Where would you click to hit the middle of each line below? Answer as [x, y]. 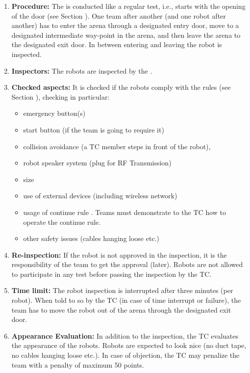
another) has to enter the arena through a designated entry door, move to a [125, 25]
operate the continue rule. [62, 222]
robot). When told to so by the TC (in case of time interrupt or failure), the [126, 300]
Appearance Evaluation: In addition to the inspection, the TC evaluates [125, 335]
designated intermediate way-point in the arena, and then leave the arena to [126, 35]
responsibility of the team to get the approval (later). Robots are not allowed [127, 264]
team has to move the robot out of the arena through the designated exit [121, 309]
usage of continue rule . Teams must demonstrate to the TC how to [125, 212]
